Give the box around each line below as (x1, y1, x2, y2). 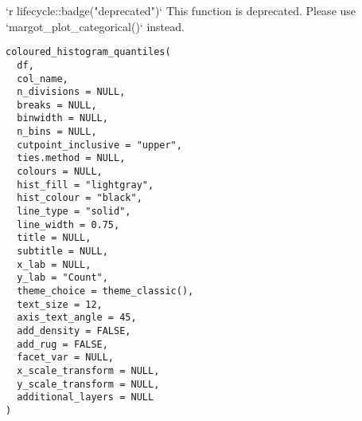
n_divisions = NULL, (17, 86, 126, 98)
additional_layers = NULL (17, 391, 154, 403)
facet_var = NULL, (17, 352, 115, 364)
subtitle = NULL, (17, 246, 108, 258)
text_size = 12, (17, 298, 103, 310)
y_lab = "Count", (17, 272, 108, 284)
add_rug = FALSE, (17, 338, 108, 350)
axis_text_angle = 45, (17, 312, 137, 324)
